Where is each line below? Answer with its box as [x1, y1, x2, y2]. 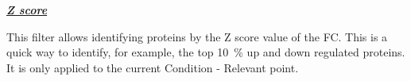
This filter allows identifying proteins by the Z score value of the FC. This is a [6, 28, 388, 44]
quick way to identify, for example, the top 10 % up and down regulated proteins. [6, 44, 405, 60]
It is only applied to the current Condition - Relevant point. [6, 59, 299, 75]
